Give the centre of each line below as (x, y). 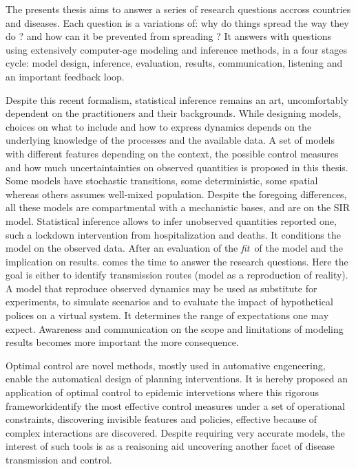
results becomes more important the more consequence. (122, 342)
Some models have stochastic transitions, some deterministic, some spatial (162, 181)
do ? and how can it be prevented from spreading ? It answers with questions (169, 36)
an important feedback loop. (65, 76)
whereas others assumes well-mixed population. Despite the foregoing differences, (176, 194)
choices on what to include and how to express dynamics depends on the (159, 126)
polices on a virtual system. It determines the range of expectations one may (167, 315)
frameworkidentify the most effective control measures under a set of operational (175, 405)
